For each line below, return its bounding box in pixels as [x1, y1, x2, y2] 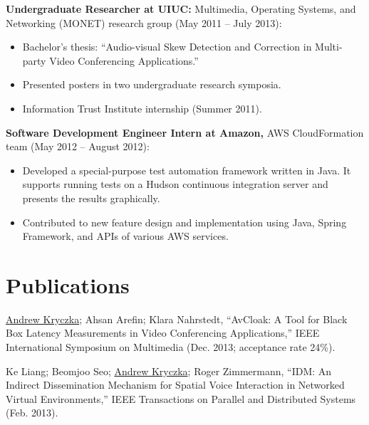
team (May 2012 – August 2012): [6, 139, 150, 154]
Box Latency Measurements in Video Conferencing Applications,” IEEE [6, 325, 320, 340]
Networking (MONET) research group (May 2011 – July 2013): [6, 15, 282, 30]
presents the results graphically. [22, 190, 160, 205]
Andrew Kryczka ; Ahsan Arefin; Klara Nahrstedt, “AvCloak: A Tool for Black [6, 311, 348, 326]
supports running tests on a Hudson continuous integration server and [22, 177, 328, 191]
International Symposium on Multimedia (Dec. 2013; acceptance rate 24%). [6, 340, 336, 355]
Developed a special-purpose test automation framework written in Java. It [22, 162, 351, 177]
